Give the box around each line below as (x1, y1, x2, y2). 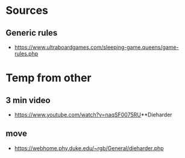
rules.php (14, 50, 39, 57)
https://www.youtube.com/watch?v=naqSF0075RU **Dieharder (14, 111, 172, 118)
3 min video (5, 95, 51, 106)
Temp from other (5, 71, 92, 85)
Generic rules (5, 28, 58, 38)
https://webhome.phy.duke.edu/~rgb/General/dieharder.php (14, 144, 164, 151)
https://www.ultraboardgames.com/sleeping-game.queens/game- (14, 43, 179, 51)
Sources (5, 4, 49, 17)
